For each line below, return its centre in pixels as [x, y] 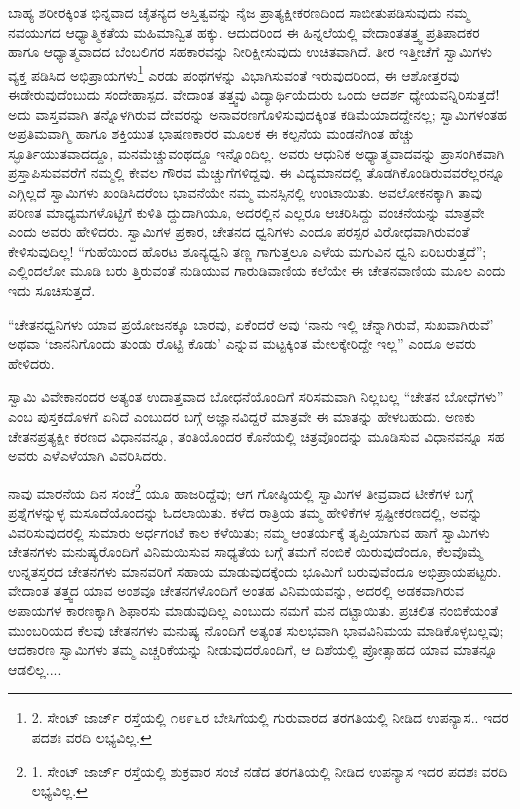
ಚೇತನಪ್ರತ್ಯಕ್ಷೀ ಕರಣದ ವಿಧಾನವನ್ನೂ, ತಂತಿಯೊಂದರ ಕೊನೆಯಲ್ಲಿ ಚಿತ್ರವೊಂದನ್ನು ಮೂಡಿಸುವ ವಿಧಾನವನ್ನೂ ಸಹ [256, 435]
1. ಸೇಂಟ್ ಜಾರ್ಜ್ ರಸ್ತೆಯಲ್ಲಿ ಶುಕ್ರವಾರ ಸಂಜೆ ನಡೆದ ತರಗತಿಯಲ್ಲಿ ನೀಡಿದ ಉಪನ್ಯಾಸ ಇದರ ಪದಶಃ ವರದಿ [269, 770]
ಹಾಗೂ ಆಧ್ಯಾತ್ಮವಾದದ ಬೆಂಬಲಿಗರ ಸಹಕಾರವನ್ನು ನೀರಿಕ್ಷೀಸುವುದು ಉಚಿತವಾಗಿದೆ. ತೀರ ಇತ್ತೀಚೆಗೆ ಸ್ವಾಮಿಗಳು [250, 51]
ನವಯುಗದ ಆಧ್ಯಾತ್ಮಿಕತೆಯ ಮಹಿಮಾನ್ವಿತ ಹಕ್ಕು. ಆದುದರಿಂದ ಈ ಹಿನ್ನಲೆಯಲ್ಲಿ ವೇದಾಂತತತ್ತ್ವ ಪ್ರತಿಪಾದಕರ [244, 31]
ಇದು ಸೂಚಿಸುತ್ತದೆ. [52, 289]
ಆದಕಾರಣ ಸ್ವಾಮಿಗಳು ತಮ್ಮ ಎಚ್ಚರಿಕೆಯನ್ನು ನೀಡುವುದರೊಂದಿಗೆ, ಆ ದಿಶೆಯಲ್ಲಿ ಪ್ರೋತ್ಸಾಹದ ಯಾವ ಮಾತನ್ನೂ [253, 649]
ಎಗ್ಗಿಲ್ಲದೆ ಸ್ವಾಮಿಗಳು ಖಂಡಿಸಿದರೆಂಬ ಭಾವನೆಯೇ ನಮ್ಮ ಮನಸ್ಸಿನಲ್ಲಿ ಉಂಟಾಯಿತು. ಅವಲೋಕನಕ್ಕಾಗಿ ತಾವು [245, 192]
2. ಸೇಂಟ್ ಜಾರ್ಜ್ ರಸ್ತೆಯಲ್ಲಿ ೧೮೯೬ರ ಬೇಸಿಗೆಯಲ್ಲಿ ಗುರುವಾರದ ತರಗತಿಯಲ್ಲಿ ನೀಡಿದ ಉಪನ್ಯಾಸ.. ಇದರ [270, 717]
